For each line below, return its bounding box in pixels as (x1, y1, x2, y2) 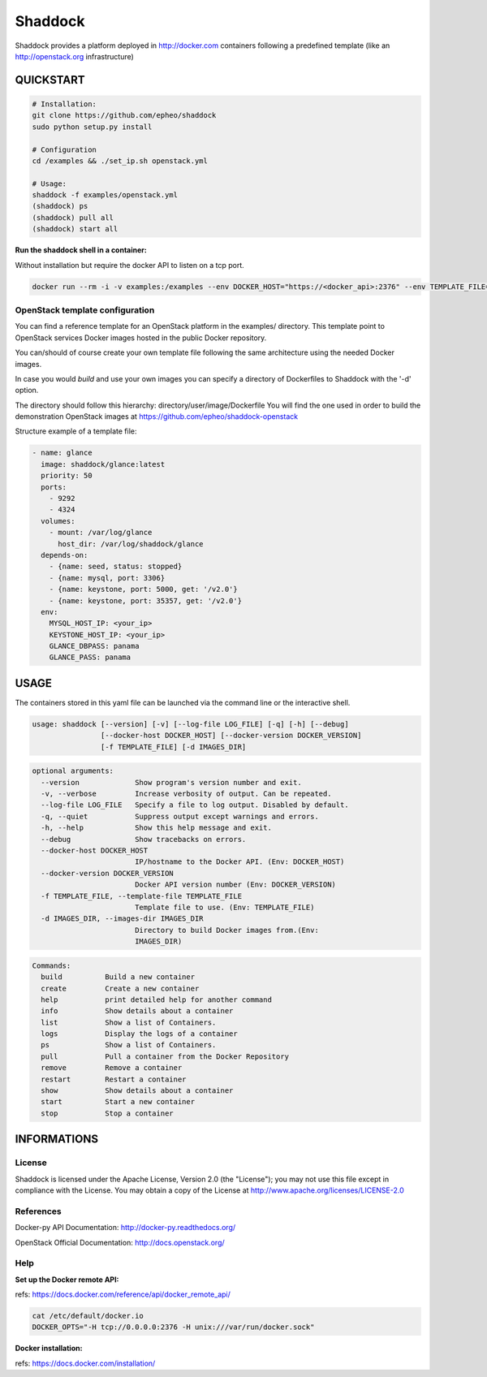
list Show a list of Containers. (41, 1017, 217, 1027)
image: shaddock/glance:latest (41, 460, 166, 468)
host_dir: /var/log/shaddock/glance (58, 539, 204, 548)
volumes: (41, 516, 75, 525)
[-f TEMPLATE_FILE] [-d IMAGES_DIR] (100, 742, 247, 751)
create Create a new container (41, 983, 200, 993)
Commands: (32, 960, 71, 970)
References (15, 1206, 62, 1217)
